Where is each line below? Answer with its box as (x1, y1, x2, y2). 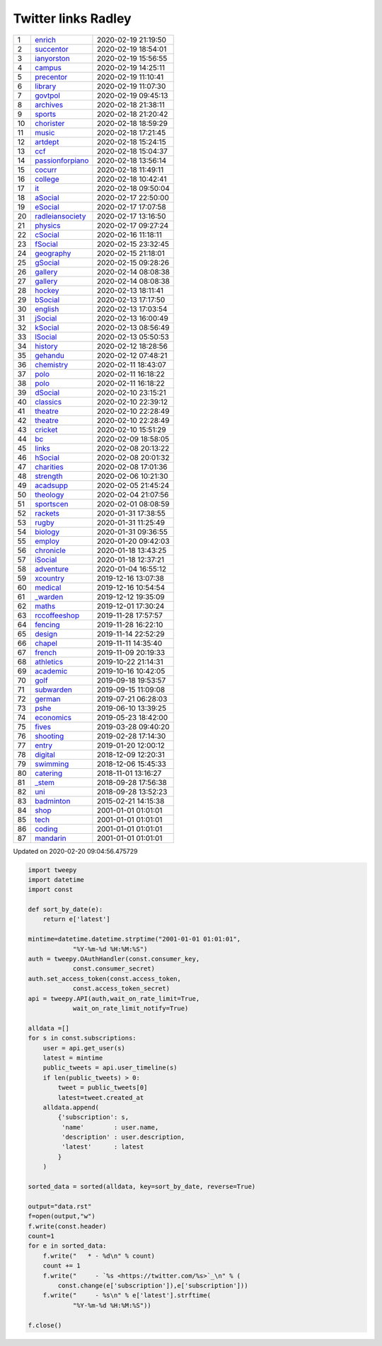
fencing (34, 620, 60, 630)
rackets (34, 508, 60, 518)
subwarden (34, 685, 72, 695)
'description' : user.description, (61, 1133, 185, 1142)
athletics (34, 656, 64, 666)
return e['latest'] (42, 915, 111, 923)
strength (34, 471, 63, 481)
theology (34, 489, 64, 499)
